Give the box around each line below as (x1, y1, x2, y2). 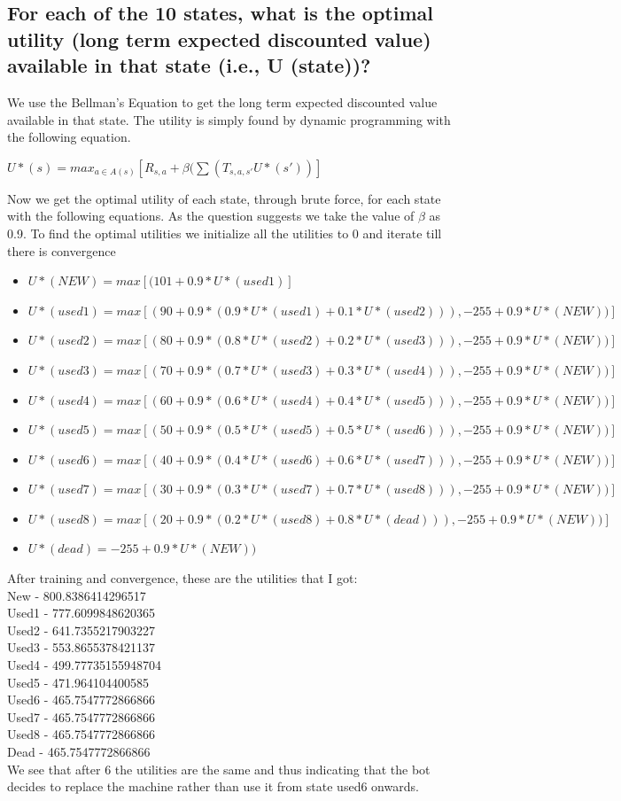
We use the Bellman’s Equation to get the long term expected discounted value (7, 92, 438, 111)
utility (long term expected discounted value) (7, 25, 431, 52)
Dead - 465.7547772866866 (7, 743, 151, 761)
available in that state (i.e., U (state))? (7, 51, 371, 79)
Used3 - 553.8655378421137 (7, 638, 155, 657)
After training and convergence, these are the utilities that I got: (7, 569, 358, 587)
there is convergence (7, 241, 116, 260)
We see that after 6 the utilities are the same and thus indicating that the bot (7, 759, 431, 778)
